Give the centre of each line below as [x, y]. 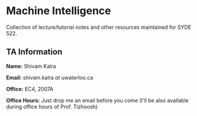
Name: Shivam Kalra [31, 66]
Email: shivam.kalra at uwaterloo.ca [50, 77]
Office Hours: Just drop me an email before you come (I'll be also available [97, 100]
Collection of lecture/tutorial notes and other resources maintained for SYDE [99, 27]
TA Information [34, 52]
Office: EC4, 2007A [30, 89]
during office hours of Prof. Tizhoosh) [52, 107]
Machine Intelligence [59, 11]
